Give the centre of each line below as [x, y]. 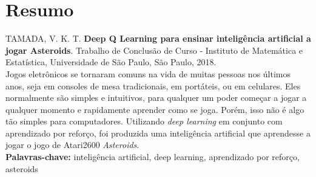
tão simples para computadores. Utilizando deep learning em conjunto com [144, 121]
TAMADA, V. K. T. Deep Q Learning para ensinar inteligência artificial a [158, 38]
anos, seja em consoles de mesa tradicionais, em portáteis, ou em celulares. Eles [153, 85]
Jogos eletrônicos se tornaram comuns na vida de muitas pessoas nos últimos [148, 73]
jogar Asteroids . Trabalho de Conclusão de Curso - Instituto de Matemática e [154, 50]
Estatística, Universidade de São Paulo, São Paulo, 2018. [111, 62]
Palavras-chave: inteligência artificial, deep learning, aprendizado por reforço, [153, 157]
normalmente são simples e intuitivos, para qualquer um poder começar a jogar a [156, 98]
